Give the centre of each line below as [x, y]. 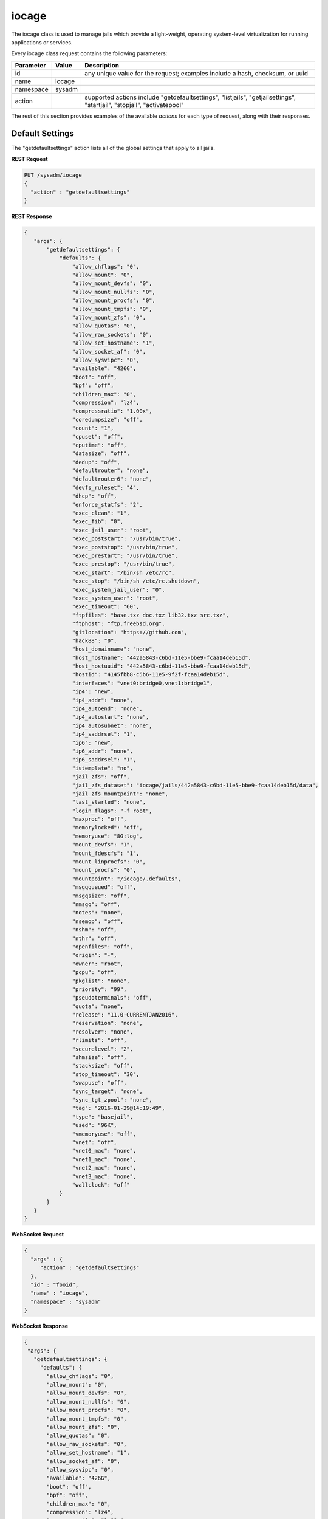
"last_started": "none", [109, 802]
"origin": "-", [95, 955]
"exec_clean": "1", [101, 513]
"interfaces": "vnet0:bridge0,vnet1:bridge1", [142, 683]
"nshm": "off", [95, 930]
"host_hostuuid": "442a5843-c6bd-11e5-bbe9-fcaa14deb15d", [162, 666]
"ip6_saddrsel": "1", [104, 760]
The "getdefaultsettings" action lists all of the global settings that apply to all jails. [113, 148]
